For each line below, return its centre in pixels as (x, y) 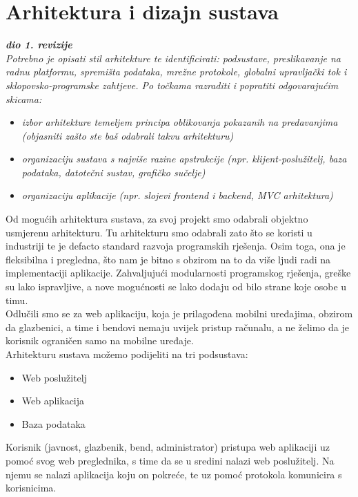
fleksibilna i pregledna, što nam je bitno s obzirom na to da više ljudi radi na (168, 259)
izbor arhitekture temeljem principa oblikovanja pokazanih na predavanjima (180, 122)
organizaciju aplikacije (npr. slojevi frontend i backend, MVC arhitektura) (177, 195)
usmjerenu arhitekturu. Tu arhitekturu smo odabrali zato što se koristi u (159, 232)
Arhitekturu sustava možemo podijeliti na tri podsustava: (127, 354)
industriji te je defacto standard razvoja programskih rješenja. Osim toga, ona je (176, 246)
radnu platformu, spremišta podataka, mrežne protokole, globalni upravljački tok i (176, 72)
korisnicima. (31, 488)
